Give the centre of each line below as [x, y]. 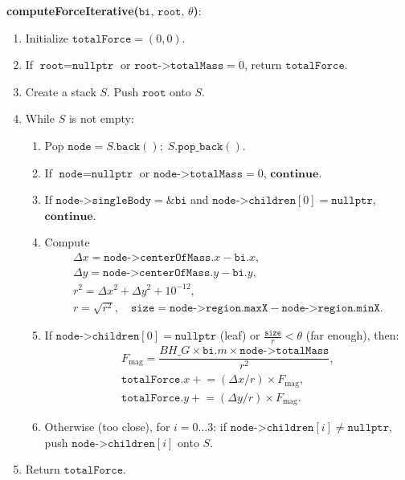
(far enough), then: [352, 335]
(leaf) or [240, 335]
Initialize [47, 37]
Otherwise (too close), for [107, 427]
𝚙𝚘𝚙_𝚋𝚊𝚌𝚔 [200, 146]
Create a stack [61, 91]
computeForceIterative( [73, 10]
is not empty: [101, 118]
